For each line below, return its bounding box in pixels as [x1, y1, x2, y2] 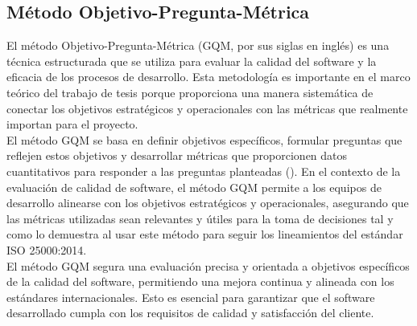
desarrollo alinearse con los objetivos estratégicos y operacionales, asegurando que [6, 194, 409, 211]
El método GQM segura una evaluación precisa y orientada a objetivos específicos [6, 257, 410, 274]
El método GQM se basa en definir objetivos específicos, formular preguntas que [6, 131, 403, 148]
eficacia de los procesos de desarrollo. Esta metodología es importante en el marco [6, 68, 411, 85]
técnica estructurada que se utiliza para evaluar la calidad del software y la [6, 52, 377, 69]
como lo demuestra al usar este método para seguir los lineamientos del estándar [6, 226, 403, 242]
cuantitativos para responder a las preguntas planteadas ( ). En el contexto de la [6, 162, 401, 179]
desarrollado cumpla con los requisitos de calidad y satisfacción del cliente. [6, 304, 374, 321]
